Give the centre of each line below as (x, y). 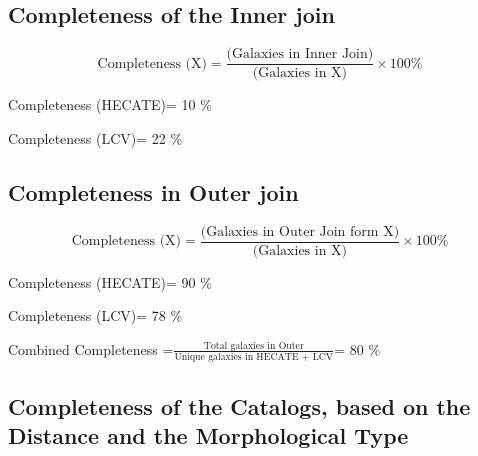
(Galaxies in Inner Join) (300, 54)
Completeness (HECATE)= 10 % (110, 104)
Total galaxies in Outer (253, 345)
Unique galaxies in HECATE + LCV (254, 357)
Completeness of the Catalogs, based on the (239, 405)
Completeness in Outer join (153, 191)
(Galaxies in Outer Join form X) (300, 231)
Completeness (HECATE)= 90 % (110, 281)
